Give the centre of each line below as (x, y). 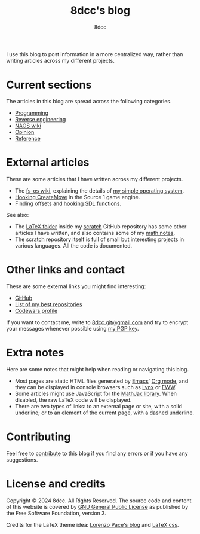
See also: (18, 215)
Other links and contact (66, 270)
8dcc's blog (100, 10)
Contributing (39, 437)
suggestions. (22, 460)
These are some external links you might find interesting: (76, 286)
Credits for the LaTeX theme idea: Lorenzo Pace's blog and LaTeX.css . (93, 524)
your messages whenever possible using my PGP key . (73, 328)
